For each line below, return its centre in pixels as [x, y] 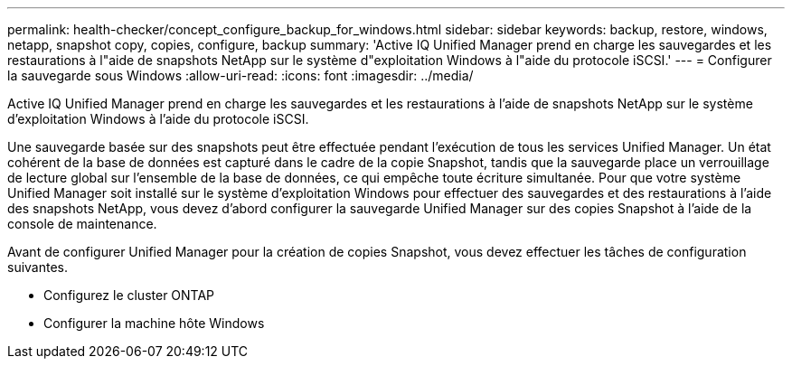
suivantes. [38, 267]
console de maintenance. [82, 224]
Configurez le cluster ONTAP [129, 295]
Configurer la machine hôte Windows [154, 323]
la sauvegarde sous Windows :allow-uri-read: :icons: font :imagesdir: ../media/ [240, 75]
